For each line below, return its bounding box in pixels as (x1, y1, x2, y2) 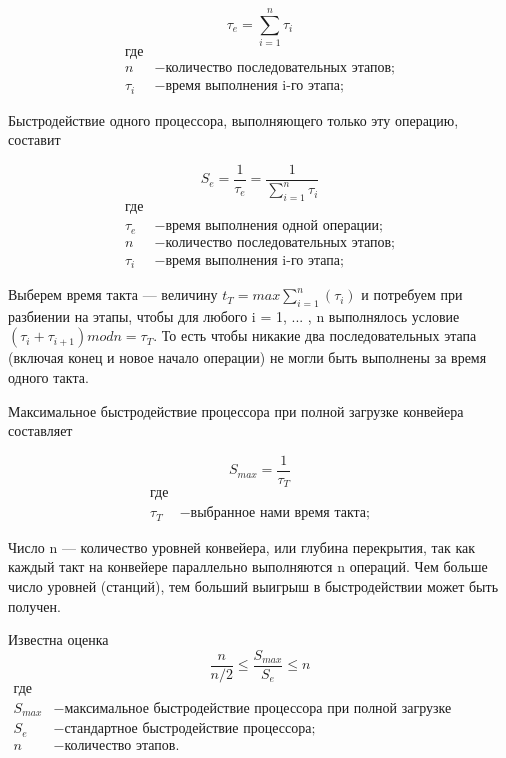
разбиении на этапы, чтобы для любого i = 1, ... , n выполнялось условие (8, 305, 460, 326)
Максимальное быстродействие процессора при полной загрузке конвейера (8, 400, 464, 421)
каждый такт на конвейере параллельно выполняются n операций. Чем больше (8, 556, 488, 577)
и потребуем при (361, 284, 463, 305)
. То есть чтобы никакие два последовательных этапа (153, 325, 477, 346)
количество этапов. (64, 738, 180, 753)
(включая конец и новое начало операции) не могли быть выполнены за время (8, 347, 487, 368)
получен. (8, 595, 61, 616)
